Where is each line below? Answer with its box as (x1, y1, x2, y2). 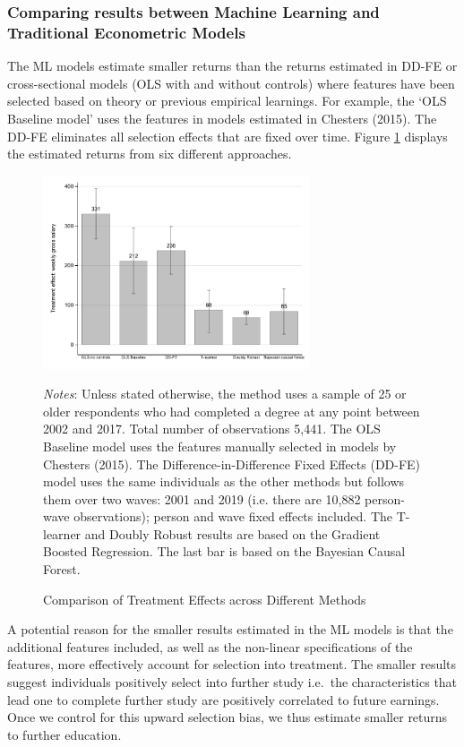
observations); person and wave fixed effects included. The (73, 507, 393, 526)
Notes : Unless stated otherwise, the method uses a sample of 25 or (43, 384, 407, 403)
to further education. (7, 725, 122, 743)
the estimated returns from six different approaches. (7, 144, 292, 163)
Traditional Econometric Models (7, 21, 245, 43)
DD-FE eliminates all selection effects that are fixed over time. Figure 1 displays (7, 126, 448, 145)
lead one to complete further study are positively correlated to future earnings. (7, 690, 440, 708)
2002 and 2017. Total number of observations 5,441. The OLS (43, 419, 381, 438)
